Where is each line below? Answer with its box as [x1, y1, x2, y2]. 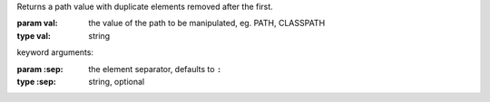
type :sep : [16, 76, 56, 87]
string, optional [88, 76, 145, 87]
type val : [16, 30, 52, 41]
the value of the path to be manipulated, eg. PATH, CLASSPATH [88, 18, 326, 29]
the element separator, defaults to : [88, 63, 222, 74]
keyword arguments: [16, 47, 94, 58]
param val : [16, 18, 58, 29]
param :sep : [16, 63, 64, 74]
